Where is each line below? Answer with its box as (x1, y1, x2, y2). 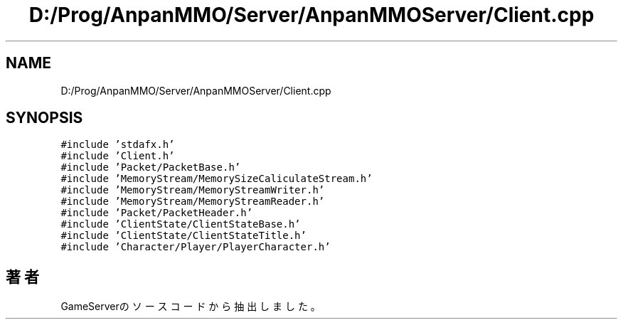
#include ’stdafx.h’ (60, 139, 175, 151)
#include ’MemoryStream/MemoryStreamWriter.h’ (60, 184, 325, 196)
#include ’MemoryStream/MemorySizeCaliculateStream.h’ (60, 173, 373, 185)
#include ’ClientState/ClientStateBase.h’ (60, 218, 301, 230)
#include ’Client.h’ (60, 150, 175, 162)
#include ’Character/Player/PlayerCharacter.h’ (60, 241, 331, 253)
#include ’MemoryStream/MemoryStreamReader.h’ (60, 196, 325, 208)
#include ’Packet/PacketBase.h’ (60, 161, 241, 174)
